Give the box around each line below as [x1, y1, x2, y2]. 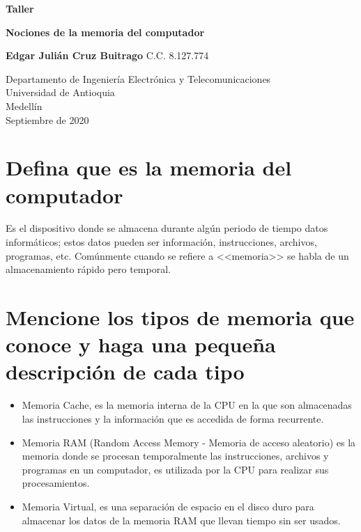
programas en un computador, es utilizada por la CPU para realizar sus [22, 462, 329, 476]
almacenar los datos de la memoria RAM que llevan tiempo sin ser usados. [22, 513, 341, 527]
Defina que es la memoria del [6, 153, 292, 182]
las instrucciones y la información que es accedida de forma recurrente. [22, 411, 324, 425]
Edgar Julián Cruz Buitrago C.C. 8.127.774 [6, 48, 209, 63]
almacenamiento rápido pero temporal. [6, 262, 171, 276]
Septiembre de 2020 [6, 112, 89, 127]
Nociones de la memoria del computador [6, 24, 205, 39]
